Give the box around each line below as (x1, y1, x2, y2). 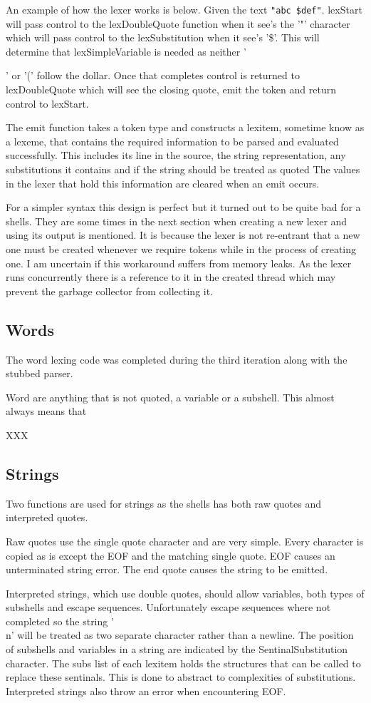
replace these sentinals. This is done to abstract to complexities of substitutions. (6, 669, 356, 684)
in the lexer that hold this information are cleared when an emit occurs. (6, 175, 320, 190)
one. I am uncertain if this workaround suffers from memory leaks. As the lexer (6, 255, 352, 270)
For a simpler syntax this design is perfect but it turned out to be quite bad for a (6, 200, 361, 215)
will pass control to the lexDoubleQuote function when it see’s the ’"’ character (6, 16, 350, 31)
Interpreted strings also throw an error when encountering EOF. (6, 683, 286, 698)
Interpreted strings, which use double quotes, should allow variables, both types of (6, 585, 365, 600)
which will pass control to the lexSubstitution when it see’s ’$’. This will (6, 30, 320, 45)
